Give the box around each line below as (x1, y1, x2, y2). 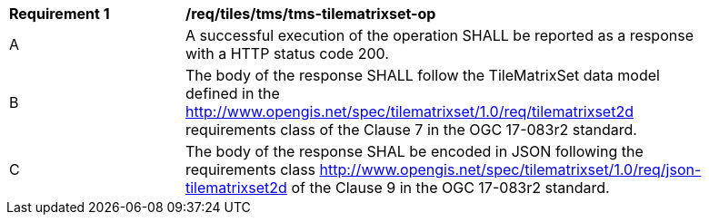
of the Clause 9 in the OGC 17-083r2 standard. (291, 179, 610, 197)
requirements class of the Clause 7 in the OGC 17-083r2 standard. (185, 121, 637, 139)
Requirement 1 (9, 5, 110, 23)
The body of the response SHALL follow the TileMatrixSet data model (185, 66, 660, 84)
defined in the (185, 84, 280, 102)
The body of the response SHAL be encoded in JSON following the (185, 142, 644, 160)
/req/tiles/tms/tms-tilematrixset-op (185, 5, 436, 23)
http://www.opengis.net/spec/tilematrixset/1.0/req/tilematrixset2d (185, 102, 634, 121)
